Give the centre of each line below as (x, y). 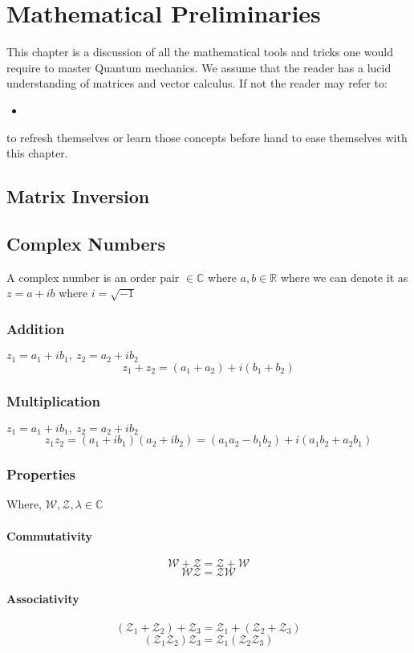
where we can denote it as (344, 277)
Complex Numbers (86, 243)
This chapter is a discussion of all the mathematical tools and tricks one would (200, 52)
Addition (36, 328)
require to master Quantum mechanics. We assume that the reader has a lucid (199, 67)
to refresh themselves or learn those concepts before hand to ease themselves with (207, 137)
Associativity (43, 599)
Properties (41, 474)
